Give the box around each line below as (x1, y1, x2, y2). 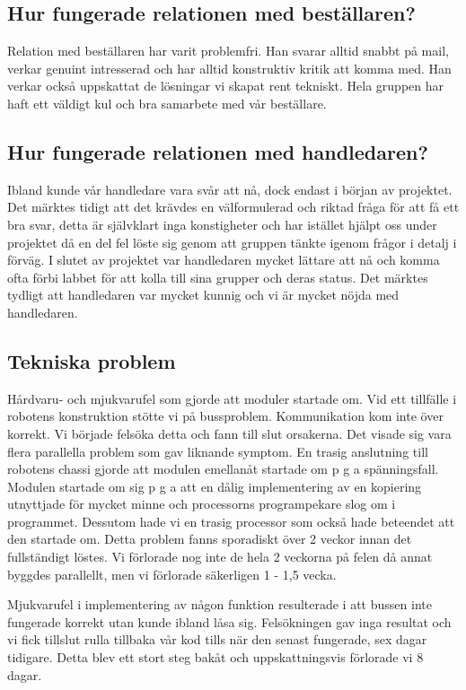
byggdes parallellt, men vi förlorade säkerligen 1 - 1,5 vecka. (7, 564, 337, 583)
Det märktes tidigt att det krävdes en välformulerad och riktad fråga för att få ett (7, 197, 460, 216)
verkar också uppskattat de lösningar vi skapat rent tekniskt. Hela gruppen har (7, 76, 444, 95)
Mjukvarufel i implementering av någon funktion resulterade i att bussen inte (7, 595, 432, 614)
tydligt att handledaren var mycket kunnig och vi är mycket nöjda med (7, 285, 400, 304)
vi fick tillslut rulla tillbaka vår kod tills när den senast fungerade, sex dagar (7, 630, 427, 649)
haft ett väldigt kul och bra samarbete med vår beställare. (7, 93, 327, 112)
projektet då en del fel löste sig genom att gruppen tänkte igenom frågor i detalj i (7, 232, 457, 251)
